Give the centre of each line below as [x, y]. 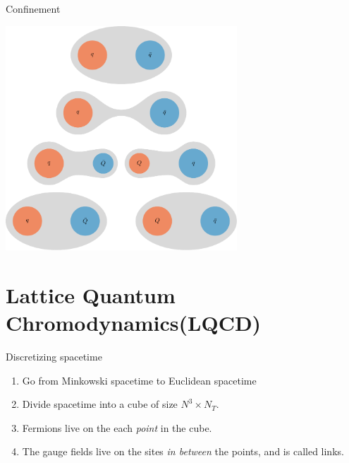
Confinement [33, 8]
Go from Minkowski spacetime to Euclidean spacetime [139, 380]
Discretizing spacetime [54, 357]
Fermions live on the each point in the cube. [117, 427]
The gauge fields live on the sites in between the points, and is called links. [183, 451]
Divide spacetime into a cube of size [100, 404]
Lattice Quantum [91, 294]
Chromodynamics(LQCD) [134, 323]
